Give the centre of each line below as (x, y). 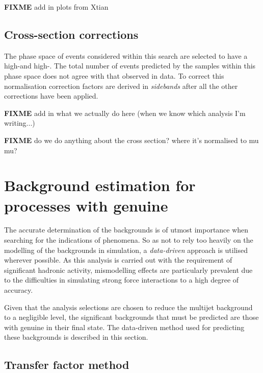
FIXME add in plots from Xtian (56, 7)
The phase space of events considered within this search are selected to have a (126, 55)
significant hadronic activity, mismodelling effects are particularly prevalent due (128, 270)
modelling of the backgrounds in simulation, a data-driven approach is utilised (126, 250)
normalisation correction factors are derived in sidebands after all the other (121, 86)
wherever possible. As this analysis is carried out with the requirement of (118, 260)
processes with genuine (86, 205)
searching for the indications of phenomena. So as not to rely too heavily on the (129, 240)
